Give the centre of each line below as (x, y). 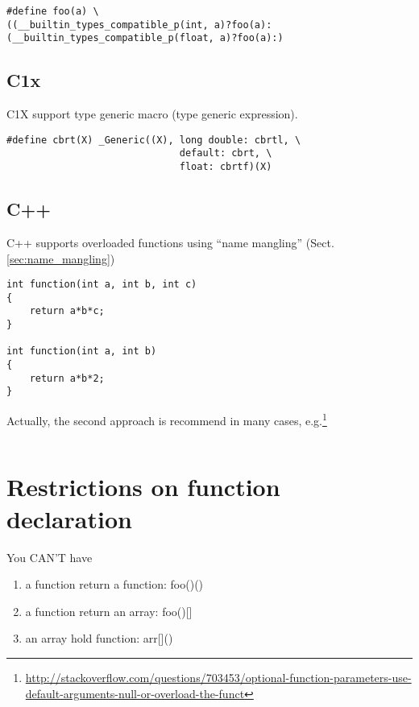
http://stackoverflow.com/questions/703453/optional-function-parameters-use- (218, 677)
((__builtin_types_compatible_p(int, (108, 25)
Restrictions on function (143, 487)
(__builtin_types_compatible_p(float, (110, 38)
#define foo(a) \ (53, 11)
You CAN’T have (50, 557)
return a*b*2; (67, 378)
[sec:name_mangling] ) (61, 258)
